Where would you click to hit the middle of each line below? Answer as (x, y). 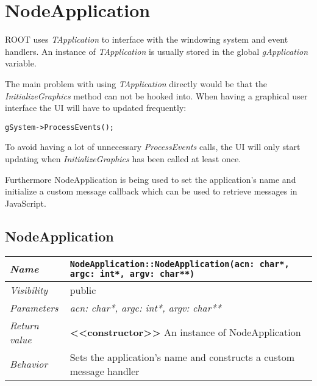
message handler (105, 371)
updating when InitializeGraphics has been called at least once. (123, 158)
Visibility (29, 290)
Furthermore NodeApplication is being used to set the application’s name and (151, 179)
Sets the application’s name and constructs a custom (182, 357)
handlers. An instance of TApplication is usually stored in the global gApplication (157, 51)
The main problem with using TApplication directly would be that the (136, 83)
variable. (21, 63)
